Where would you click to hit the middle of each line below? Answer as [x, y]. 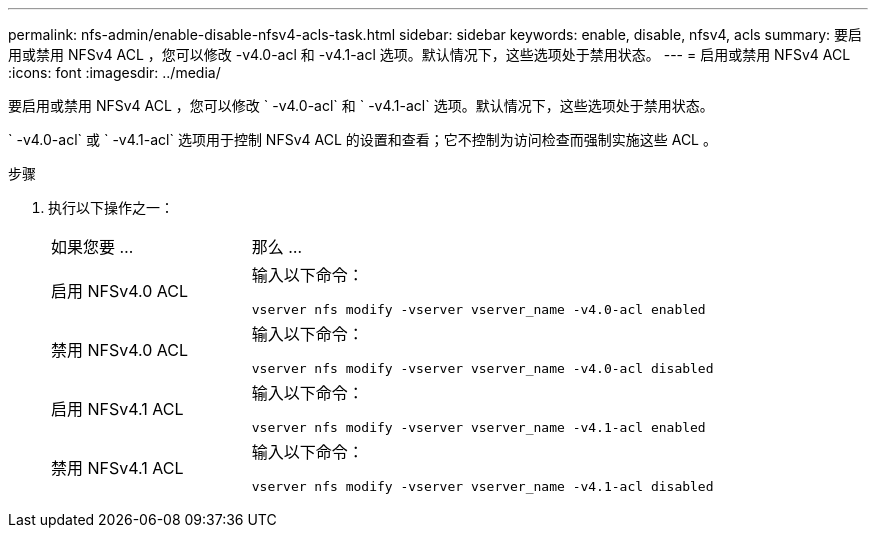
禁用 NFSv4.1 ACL [117, 467]
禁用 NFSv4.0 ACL [120, 349]
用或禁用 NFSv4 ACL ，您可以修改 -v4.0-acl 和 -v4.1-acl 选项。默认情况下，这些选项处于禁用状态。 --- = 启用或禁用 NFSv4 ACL [429, 54]
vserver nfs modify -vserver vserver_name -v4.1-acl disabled [482, 486]
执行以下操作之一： [111, 207]
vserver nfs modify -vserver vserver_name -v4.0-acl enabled [478, 309]
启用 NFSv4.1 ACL [117, 408]
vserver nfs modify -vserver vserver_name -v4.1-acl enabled [478, 427]
